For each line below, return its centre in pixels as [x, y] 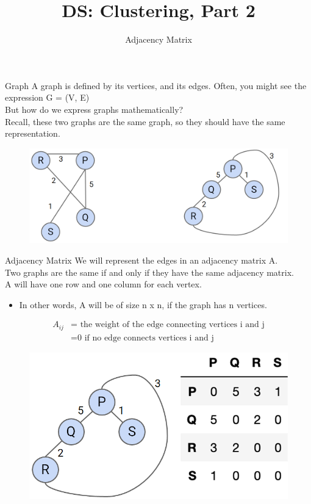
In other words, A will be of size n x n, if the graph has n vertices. [143, 304]
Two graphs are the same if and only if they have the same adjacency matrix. [149, 272]
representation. [33, 133]
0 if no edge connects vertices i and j [146, 338]
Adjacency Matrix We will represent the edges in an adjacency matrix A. [141, 260]
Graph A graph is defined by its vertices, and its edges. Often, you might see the [156, 85]
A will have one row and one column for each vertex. [103, 284]
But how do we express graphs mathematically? [94, 109]
